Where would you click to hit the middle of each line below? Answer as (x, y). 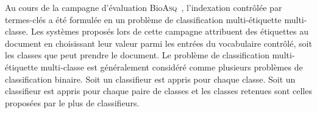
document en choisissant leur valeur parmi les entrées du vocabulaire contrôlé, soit (158, 43)
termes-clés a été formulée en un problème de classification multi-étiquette (143, 19)
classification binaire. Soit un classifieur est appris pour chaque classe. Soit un (150, 79)
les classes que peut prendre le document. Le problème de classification (137, 55)
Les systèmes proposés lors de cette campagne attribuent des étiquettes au (170, 31)
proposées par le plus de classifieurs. (72, 102)
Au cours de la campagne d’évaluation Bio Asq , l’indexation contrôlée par (144, 7)
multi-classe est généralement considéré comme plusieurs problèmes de (172, 67)
